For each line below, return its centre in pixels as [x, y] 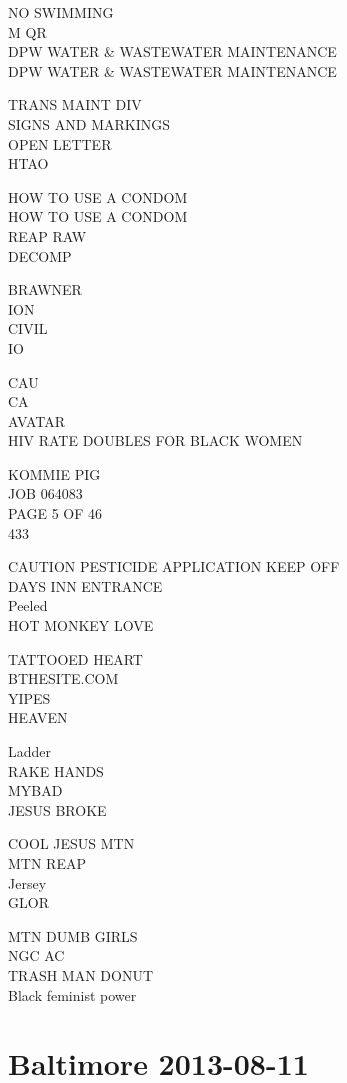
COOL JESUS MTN [71, 843]
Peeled [28, 605]
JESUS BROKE [57, 809]
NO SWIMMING [61, 12]
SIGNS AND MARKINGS [89, 123]
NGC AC [36, 955]
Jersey [27, 882]
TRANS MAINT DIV [75, 104]
